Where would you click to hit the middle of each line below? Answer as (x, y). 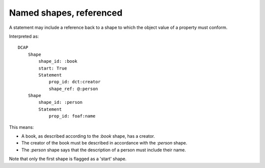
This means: (22, 127)
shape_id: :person (61, 102)
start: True (53, 68)
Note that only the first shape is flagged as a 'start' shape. (68, 159)
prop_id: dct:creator (75, 82)
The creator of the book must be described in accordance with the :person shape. (104, 143)
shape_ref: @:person (73, 89)
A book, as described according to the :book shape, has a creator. (88, 136)
